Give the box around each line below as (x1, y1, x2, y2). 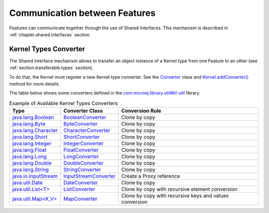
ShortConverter (63, 133, 100, 140)
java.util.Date (12, 179, 43, 186)
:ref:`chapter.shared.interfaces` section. (9, 31, 91, 37)
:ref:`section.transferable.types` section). (9, 65, 94, 71)
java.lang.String (12, 166, 49, 173)
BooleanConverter (63, 114, 107, 121)
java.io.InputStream (12, 173, 58, 180)
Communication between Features (9, 7, 156, 18)
